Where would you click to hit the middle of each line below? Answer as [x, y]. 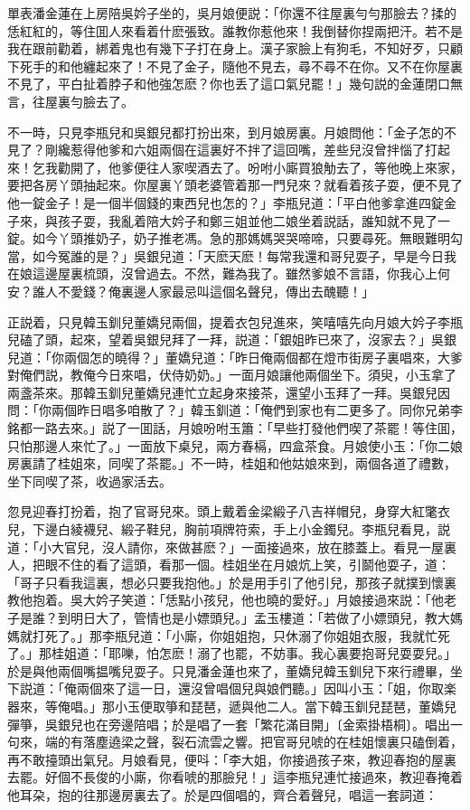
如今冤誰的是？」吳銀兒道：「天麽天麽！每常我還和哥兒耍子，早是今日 [238, 255]
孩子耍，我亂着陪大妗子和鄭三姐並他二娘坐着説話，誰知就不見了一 [254, 220]
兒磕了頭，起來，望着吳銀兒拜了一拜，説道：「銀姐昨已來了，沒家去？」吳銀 [232, 339]
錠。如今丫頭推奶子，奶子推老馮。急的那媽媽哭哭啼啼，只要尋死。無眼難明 [229, 238]
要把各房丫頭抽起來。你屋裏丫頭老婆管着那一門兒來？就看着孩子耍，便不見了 [235, 185]
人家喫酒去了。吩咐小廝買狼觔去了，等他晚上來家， [310, 167]
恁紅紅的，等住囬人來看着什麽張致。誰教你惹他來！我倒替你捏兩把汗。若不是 [235, 30]
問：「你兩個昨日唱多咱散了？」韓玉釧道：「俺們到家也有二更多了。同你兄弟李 [235, 410]
